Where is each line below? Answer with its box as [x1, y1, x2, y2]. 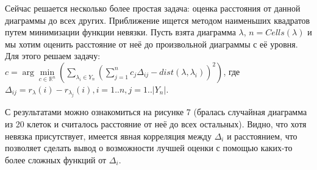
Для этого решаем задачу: [5, 49, 101, 62]
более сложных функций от [5, 153, 107, 166]
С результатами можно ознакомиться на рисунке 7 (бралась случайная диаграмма [5, 105, 307, 118]
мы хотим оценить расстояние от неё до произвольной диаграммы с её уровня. [5, 37, 298, 50]
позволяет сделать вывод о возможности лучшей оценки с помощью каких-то [5, 141, 293, 154]
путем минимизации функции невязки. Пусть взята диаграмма [5, 26, 236, 38]
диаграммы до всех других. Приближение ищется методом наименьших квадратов [5, 13, 310, 26]
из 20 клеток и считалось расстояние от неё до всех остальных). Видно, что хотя [5, 117, 307, 130]
